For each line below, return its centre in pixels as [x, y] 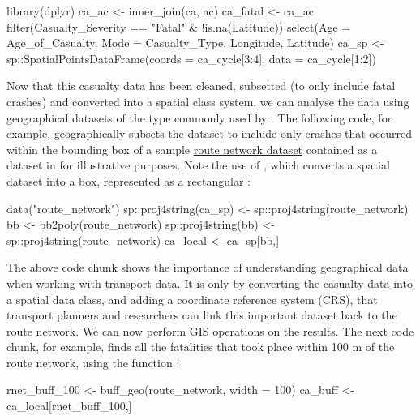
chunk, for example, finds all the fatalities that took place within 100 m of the [201, 347]
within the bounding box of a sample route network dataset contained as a [192, 149]
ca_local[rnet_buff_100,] [69, 406]
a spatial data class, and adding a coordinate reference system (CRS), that [192, 299]
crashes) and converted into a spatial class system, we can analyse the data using [208, 101]
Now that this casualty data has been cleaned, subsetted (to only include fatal [201, 86]
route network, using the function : [93, 362]
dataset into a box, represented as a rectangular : [129, 180]
